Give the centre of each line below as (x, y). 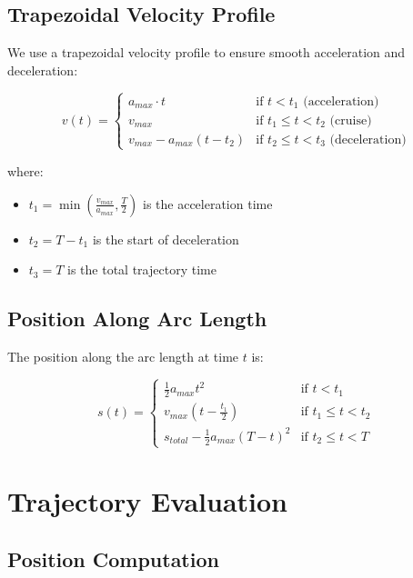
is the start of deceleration (166, 239)
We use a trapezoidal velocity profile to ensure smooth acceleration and (206, 52)
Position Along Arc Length (137, 319)
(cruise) (351, 120)
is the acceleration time (208, 203)
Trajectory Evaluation (147, 501)
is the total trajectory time (142, 269)
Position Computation (113, 558)
